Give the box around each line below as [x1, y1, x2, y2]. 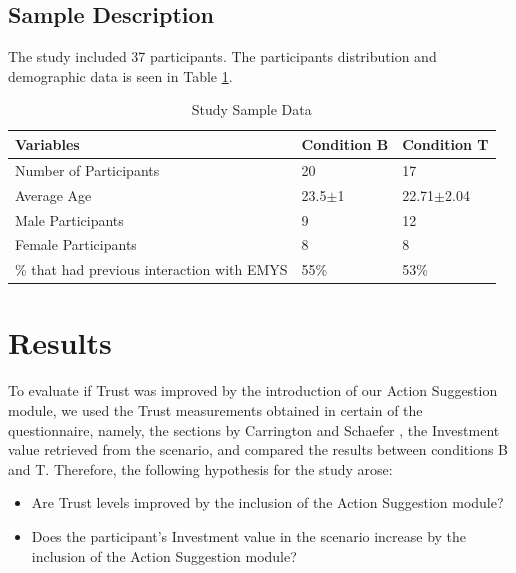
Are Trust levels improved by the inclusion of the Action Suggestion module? [31, 492, 504, 513]
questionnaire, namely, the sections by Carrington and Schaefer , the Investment [8, 419, 500, 440]
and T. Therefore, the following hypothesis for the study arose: [8, 458, 393, 479]
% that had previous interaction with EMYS [15, 259, 288, 280]
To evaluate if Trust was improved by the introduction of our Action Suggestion [8, 380, 498, 401]
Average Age [15, 184, 92, 205]
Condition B [301, 133, 389, 154]
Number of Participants [15, 159, 160, 180]
